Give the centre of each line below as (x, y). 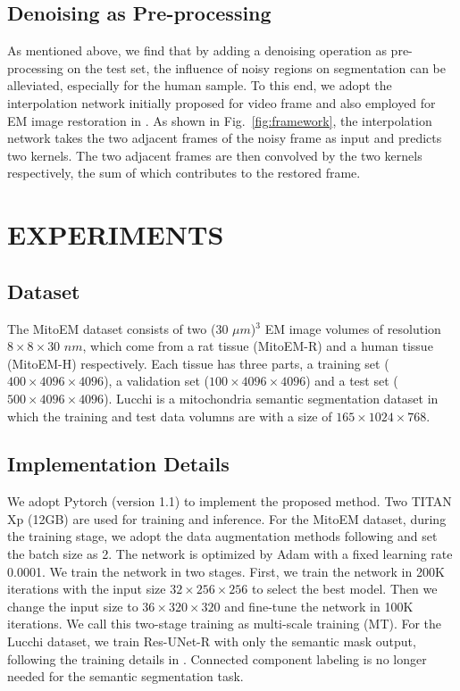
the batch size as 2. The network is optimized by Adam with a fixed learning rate (230, 554)
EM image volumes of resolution (353, 328)
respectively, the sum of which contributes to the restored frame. (184, 173)
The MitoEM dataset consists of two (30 (118, 328)
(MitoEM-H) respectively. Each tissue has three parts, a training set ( (198, 363)
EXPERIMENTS (116, 234)
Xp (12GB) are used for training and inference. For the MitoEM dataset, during (227, 518)
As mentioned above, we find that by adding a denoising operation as (197, 50)
